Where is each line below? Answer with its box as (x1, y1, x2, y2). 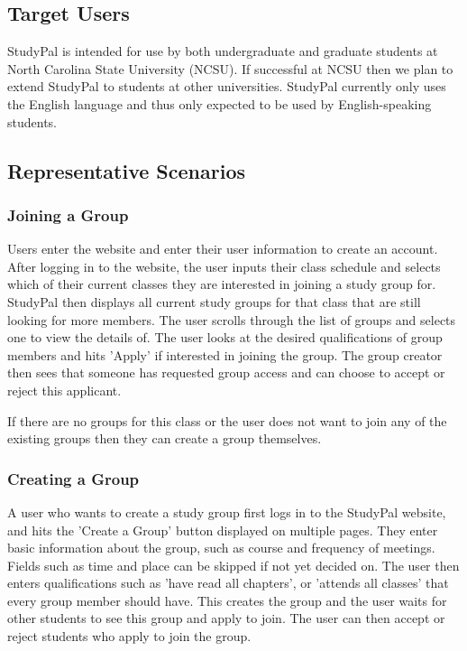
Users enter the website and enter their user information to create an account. (7, 239, 438, 258)
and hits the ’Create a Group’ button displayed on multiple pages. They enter (7, 520, 438, 539)
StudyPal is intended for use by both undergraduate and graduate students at (7, 42, 438, 60)
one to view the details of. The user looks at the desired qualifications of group (7, 328, 443, 347)
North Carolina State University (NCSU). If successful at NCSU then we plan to (7, 59, 453, 78)
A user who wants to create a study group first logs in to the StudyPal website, (7, 502, 446, 521)
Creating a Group (7, 467, 140, 489)
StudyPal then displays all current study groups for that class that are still (7, 292, 421, 311)
